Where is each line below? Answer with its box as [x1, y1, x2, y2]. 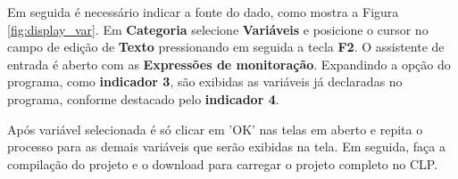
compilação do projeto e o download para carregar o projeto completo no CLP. [7, 154, 438, 173]
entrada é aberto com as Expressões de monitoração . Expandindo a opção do [7, 54, 451, 73]
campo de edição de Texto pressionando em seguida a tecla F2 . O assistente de [7, 37, 445, 56]
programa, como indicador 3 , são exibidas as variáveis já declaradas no [7, 72, 403, 91]
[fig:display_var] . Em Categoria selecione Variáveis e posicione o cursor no [7, 20, 429, 38]
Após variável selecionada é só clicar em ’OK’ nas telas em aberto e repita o [7, 119, 423, 138]
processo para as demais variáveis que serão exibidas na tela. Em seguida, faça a [7, 137, 446, 156]
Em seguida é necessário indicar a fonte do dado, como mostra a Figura [7, 3, 399, 20]
